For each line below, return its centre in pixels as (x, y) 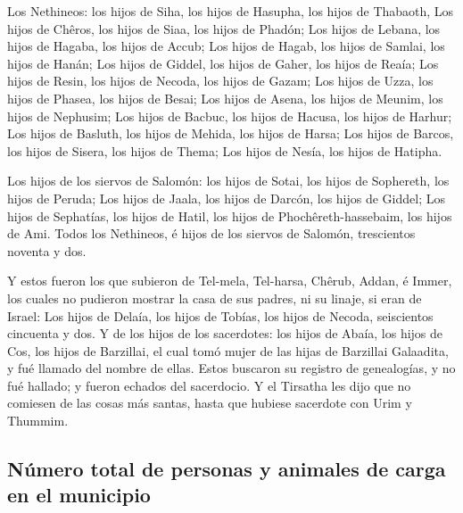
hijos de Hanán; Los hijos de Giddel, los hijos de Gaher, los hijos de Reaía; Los (223, 63)
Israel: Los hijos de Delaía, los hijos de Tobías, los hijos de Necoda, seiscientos (220, 315)
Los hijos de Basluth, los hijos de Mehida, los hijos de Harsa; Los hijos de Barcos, (231, 133)
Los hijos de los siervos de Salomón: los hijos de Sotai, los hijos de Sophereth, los (228, 181)
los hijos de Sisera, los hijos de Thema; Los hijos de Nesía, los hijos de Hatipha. (225, 150)
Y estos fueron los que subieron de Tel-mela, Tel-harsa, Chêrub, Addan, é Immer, (230, 281)
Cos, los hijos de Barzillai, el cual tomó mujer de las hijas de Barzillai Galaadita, (228, 350)
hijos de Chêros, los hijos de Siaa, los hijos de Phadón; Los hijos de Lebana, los (224, 28)
